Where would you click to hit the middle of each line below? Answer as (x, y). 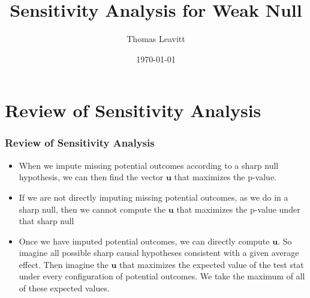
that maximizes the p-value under (238, 209)
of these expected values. (64, 288)
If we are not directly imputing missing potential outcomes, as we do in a (154, 197)
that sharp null (46, 221)
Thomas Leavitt (156, 39)
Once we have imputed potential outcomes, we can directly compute (144, 241)
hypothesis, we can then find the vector (91, 177)
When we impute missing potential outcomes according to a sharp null (149, 165)
